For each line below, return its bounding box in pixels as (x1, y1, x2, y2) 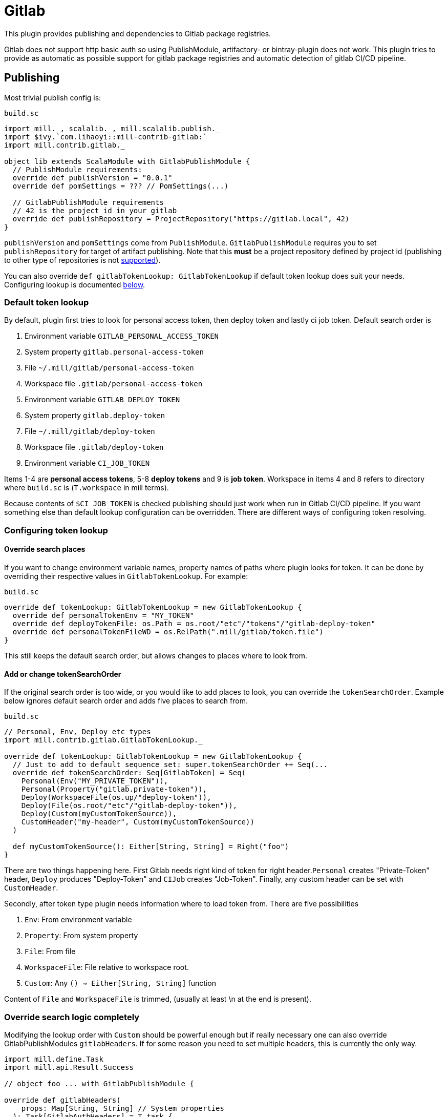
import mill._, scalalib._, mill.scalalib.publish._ (4, 124, 220, 133)
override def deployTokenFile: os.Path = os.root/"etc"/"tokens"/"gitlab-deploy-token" (12, 619, 375, 628)
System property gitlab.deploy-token (25, 411, 165, 420)
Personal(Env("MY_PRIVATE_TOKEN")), (21, 777, 168, 785)
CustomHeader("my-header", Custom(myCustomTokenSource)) (21, 818, 254, 826)
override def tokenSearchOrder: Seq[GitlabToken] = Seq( (12, 769, 246, 777)
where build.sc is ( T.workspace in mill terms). (4, 483, 169, 492)
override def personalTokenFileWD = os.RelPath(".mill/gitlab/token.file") (12, 627, 324, 636)
